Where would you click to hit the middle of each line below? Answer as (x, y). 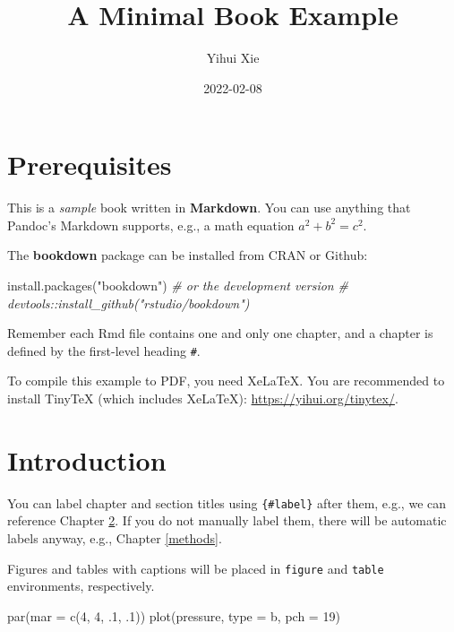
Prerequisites (90, 164)
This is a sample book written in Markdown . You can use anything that (209, 208)
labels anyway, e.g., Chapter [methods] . (115, 538)
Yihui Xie (233, 58)
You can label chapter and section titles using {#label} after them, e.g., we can (227, 502)
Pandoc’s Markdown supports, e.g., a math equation (151, 225)
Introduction (87, 459)
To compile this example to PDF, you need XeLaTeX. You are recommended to (226, 381)
